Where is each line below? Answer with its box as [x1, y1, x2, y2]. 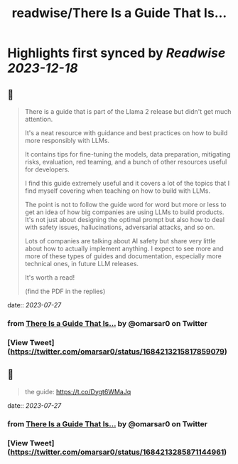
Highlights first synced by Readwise [7, 45, 226, 61]
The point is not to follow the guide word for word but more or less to [24, 201, 227, 209]
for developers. [24, 165, 70, 174]
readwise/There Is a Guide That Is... [11, 5, 227, 21]
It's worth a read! [24, 273, 75, 282]
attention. [24, 115, 53, 123]
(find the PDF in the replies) [24, 287, 106, 295]
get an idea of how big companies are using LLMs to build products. [24, 208, 225, 216]
